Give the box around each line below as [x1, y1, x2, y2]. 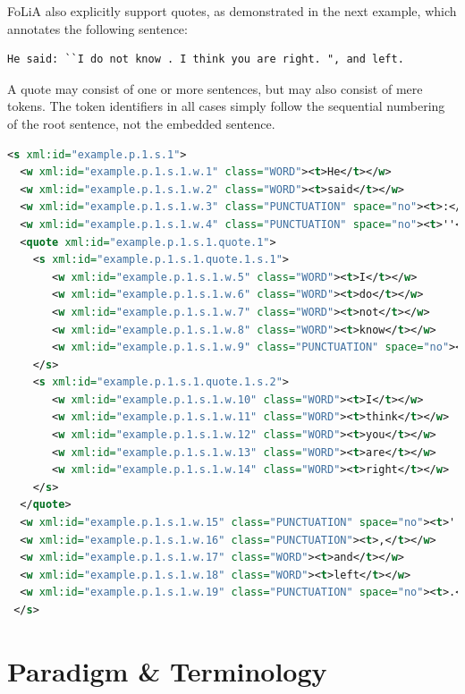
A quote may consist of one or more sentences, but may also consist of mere [7, 79, 423, 97]
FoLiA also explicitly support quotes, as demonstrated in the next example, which [7, 2, 457, 20]
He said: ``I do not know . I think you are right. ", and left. [7, 53, 404, 66]
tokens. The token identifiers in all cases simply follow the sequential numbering [7, 97, 445, 115]
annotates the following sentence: [7, 19, 188, 38]
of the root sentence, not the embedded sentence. [7, 114, 275, 132]
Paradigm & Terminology [7, 652, 327, 689]
